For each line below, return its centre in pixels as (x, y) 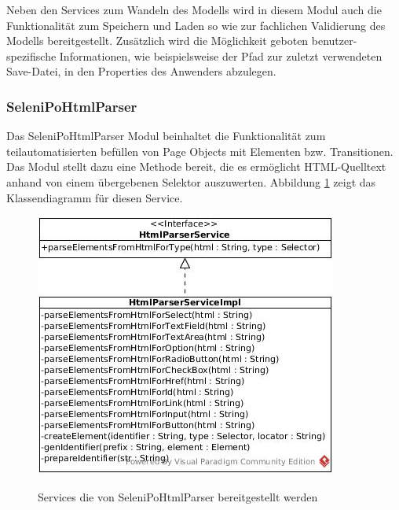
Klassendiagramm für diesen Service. (95, 197)
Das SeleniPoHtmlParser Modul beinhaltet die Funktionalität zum (166, 136)
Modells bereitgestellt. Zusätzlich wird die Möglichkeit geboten (157, 41)
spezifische (31, 55)
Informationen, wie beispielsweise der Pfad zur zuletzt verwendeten (221, 55)
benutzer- (334, 41)
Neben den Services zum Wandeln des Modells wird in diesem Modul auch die (194, 9)
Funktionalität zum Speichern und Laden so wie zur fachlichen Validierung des (196, 25)
